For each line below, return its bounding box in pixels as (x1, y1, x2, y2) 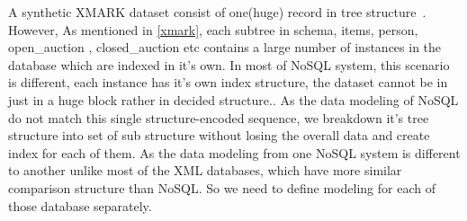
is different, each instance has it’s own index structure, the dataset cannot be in (8, 73, 448, 92)
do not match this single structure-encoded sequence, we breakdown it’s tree (8, 108, 429, 127)
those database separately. (8, 196, 152, 215)
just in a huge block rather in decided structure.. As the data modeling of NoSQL (8, 90, 459, 109)
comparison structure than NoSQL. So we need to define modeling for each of (8, 178, 436, 197)
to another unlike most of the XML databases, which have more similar (8, 161, 402, 180)
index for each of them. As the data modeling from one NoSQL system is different (8, 143, 461, 162)
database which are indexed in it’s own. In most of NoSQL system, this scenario (8, 55, 450, 74)
